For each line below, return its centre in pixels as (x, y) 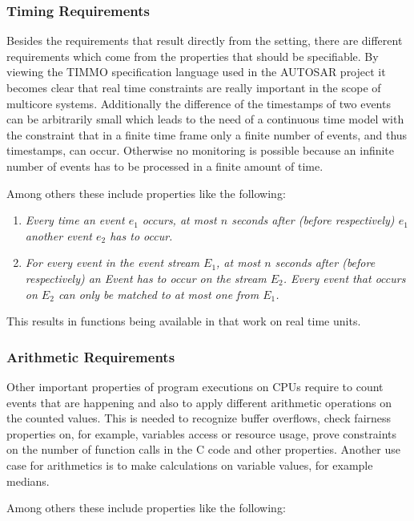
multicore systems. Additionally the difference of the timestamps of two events (199, 103)
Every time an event (75, 220)
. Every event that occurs (344, 278)
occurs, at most (179, 220)
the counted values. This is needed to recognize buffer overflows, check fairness (199, 418)
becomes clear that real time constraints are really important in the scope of (194, 87)
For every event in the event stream (113, 263)
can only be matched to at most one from (159, 294)
